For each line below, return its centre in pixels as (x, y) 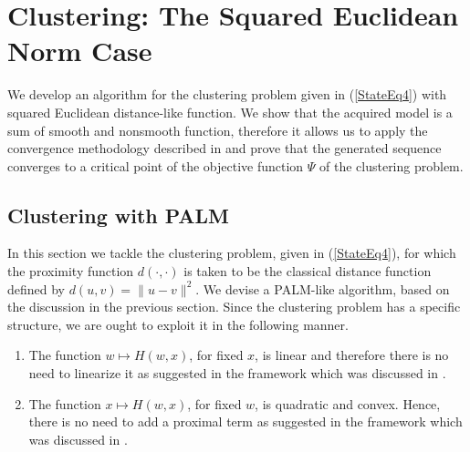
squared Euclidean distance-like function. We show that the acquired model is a (230, 112)
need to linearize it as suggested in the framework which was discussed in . (237, 373)
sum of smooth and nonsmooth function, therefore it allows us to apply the (218, 130)
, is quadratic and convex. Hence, (348, 403)
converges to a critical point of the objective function (156, 165)
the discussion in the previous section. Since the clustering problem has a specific (234, 307)
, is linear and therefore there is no (352, 355)
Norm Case (80, 51)
